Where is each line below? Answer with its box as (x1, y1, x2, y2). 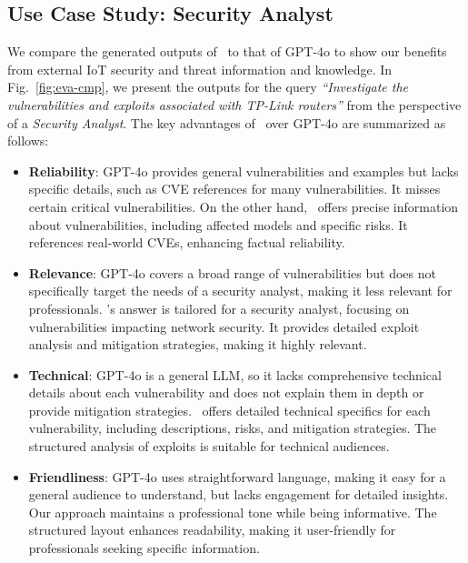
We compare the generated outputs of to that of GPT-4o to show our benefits (7, 42, 447, 61)
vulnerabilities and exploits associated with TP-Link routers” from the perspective (7, 95, 462, 114)
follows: (7, 131, 49, 150)
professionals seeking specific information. (28, 538, 260, 558)
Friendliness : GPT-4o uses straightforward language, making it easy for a (28, 467, 446, 486)
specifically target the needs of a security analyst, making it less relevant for (28, 281, 453, 300)
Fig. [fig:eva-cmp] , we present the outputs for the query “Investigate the (7, 77, 409, 96)
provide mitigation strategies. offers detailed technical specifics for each (28, 400, 431, 419)
